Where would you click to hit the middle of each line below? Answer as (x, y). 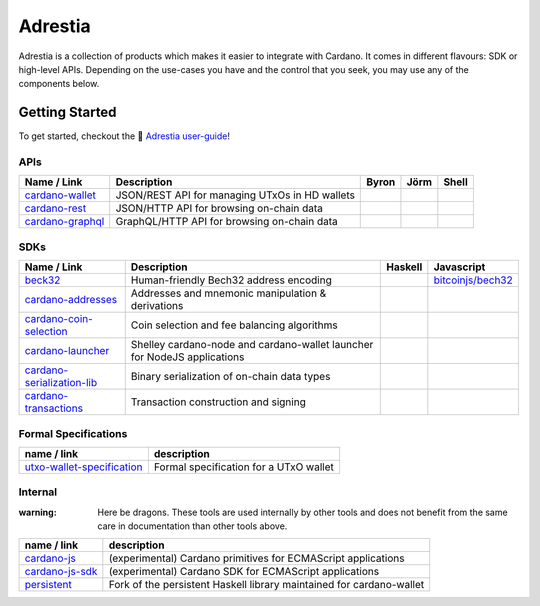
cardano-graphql (64, 222)
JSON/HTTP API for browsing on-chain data (219, 208)
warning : (37, 512)
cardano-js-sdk (61, 572)
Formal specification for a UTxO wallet (244, 467)
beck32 (42, 280)
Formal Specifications (73, 433)
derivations (157, 306)
